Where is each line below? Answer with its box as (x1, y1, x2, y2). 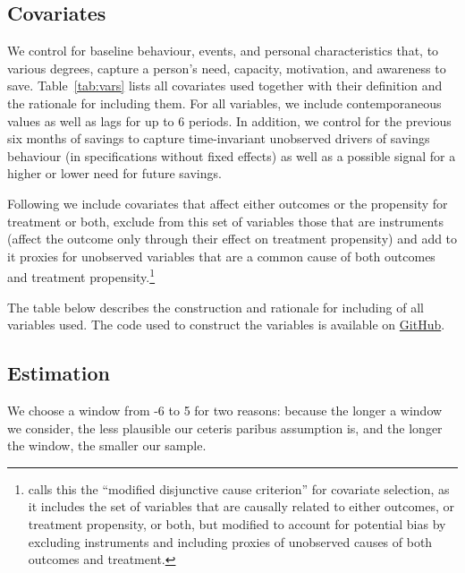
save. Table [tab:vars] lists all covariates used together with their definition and (7, 76, 443, 95)
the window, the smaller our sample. (7, 436, 207, 455)
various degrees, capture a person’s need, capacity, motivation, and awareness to (7, 58, 446, 77)
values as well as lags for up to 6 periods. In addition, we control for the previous (7, 111, 452, 130)
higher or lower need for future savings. (7, 164, 222, 183)
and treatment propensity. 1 (7, 265, 156, 286)
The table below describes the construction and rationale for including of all (7, 297, 424, 316)
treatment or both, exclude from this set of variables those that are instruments (7, 211, 444, 230)
